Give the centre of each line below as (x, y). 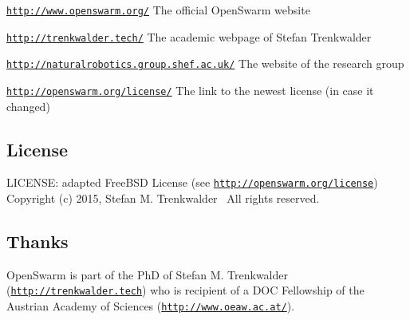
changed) (28, 106)
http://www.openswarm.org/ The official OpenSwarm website (158, 10)
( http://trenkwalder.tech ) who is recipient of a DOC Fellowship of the (185, 290)
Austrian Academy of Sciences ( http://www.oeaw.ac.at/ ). (151, 306)
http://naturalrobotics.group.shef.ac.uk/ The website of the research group (205, 63)
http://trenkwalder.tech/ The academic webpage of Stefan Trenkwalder (189, 36)
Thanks (37, 241)
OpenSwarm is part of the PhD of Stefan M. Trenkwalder (147, 274)
